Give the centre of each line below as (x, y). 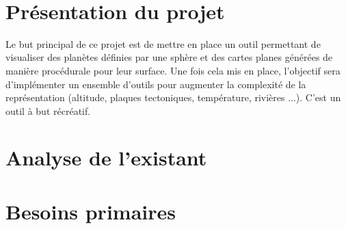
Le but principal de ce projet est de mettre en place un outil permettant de (163, 43)
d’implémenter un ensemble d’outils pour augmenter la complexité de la (156, 84)
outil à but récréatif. (48, 110)
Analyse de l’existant (106, 158)
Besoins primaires (91, 211)
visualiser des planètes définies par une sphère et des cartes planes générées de (169, 57)
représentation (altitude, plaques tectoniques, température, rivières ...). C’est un (173, 97)
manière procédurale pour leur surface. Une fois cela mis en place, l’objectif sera (173, 70)
